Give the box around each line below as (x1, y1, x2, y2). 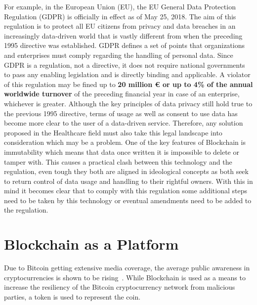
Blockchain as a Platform (4, 234, 179, 254)
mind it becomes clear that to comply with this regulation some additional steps (4, 185, 248, 196)
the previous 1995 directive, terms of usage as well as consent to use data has (4, 108, 238, 118)
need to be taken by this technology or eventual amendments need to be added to (4, 195, 252, 205)
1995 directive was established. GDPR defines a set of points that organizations (4, 40, 245, 50)
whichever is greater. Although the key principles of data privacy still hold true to (4, 98, 253, 108)
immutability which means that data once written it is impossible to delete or (4, 146, 239, 157)
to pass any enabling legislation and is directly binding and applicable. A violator (4, 69, 251, 80)
